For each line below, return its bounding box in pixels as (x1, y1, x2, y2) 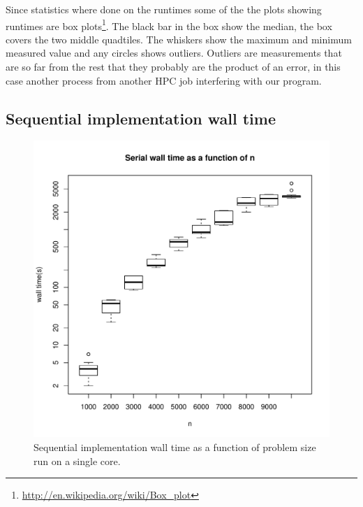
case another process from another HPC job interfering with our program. (6, 73, 322, 87)
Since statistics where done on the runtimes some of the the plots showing (6, 2, 322, 16)
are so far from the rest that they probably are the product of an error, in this (6, 59, 341, 74)
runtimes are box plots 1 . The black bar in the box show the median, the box (6, 16, 332, 33)
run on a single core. (34, 453, 121, 468)
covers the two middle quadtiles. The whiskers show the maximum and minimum (6, 31, 352, 46)
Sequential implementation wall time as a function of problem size (34, 440, 316, 455)
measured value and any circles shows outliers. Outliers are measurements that (6, 45, 342, 60)
